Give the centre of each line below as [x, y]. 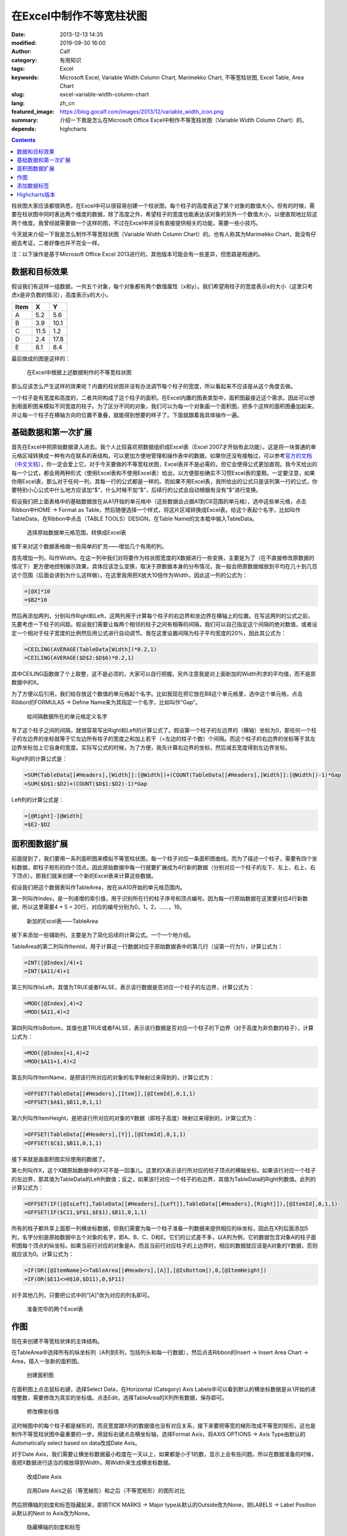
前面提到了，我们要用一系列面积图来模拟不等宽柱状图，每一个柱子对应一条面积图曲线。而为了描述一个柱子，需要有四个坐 [164, 859]
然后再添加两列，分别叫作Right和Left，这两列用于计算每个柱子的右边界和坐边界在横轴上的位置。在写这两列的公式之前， [162, 616]
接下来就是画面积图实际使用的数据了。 [60, 1159]
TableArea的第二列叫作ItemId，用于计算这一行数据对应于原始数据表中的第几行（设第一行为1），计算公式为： [147, 946]
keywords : [25, 77]
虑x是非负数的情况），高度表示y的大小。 [61, 295]
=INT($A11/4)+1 [47, 971]
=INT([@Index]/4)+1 [53, 962]
